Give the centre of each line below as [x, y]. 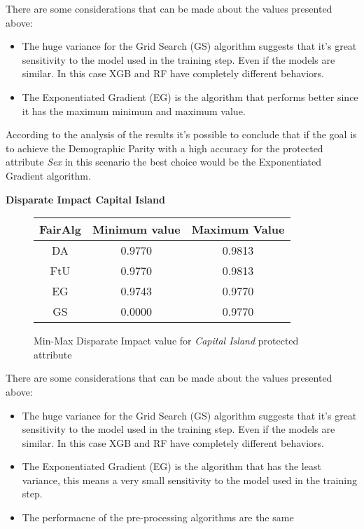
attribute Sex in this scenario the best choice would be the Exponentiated [164, 162]
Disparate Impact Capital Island [85, 199]
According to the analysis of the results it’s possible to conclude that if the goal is [181, 134]
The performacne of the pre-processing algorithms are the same [158, 517]
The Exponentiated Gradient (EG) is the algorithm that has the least [171, 466]
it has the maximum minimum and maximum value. [134, 111]
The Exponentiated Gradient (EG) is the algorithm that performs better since [190, 96]
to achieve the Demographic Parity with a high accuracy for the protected [164, 148]
